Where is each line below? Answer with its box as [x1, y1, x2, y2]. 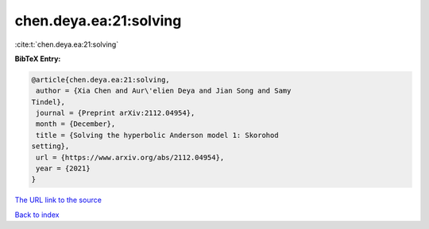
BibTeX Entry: [14, 54, 61, 63]
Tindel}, [31, 97, 66, 106]
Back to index [14, 210, 60, 219]
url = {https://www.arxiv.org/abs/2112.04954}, [36, 153, 225, 162]
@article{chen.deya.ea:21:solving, [31, 75, 170, 84]
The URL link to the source [14, 195, 102, 205]
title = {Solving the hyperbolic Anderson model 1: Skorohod [36, 131, 279, 139]
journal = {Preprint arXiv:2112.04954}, [36, 109, 195, 118]
